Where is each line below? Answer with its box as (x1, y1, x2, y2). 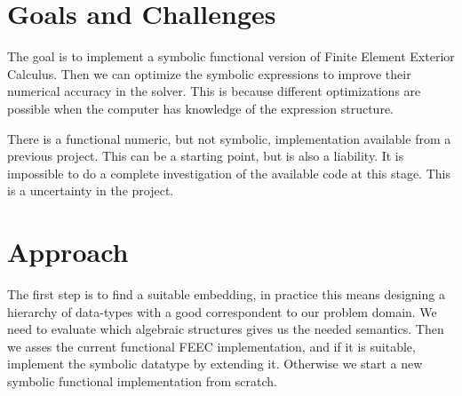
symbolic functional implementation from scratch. (7, 371, 277, 390)
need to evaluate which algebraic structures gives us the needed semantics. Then (7, 320, 444, 338)
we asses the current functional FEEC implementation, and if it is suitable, (7, 337, 416, 355)
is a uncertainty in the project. (7, 181, 174, 200)
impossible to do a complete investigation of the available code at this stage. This (7, 163, 450, 182)
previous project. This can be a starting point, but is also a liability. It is (7, 147, 404, 165)
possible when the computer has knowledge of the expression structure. (7, 99, 394, 117)
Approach (7, 234, 129, 270)
